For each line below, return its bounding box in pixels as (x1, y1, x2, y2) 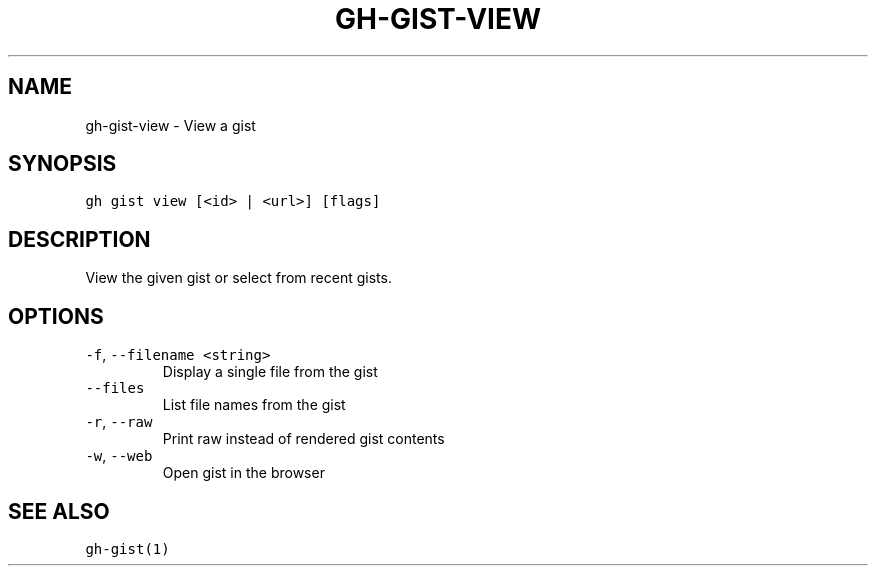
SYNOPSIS (8, 151, 117, 177)
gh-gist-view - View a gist (85, 116, 256, 134)
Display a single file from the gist (162, 363, 378, 381)
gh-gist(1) (85, 540, 170, 557)
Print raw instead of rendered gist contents (162, 430, 445, 448)
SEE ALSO (8, 498, 110, 524)
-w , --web (85, 447, 153, 465)
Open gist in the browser (162, 464, 325, 482)
